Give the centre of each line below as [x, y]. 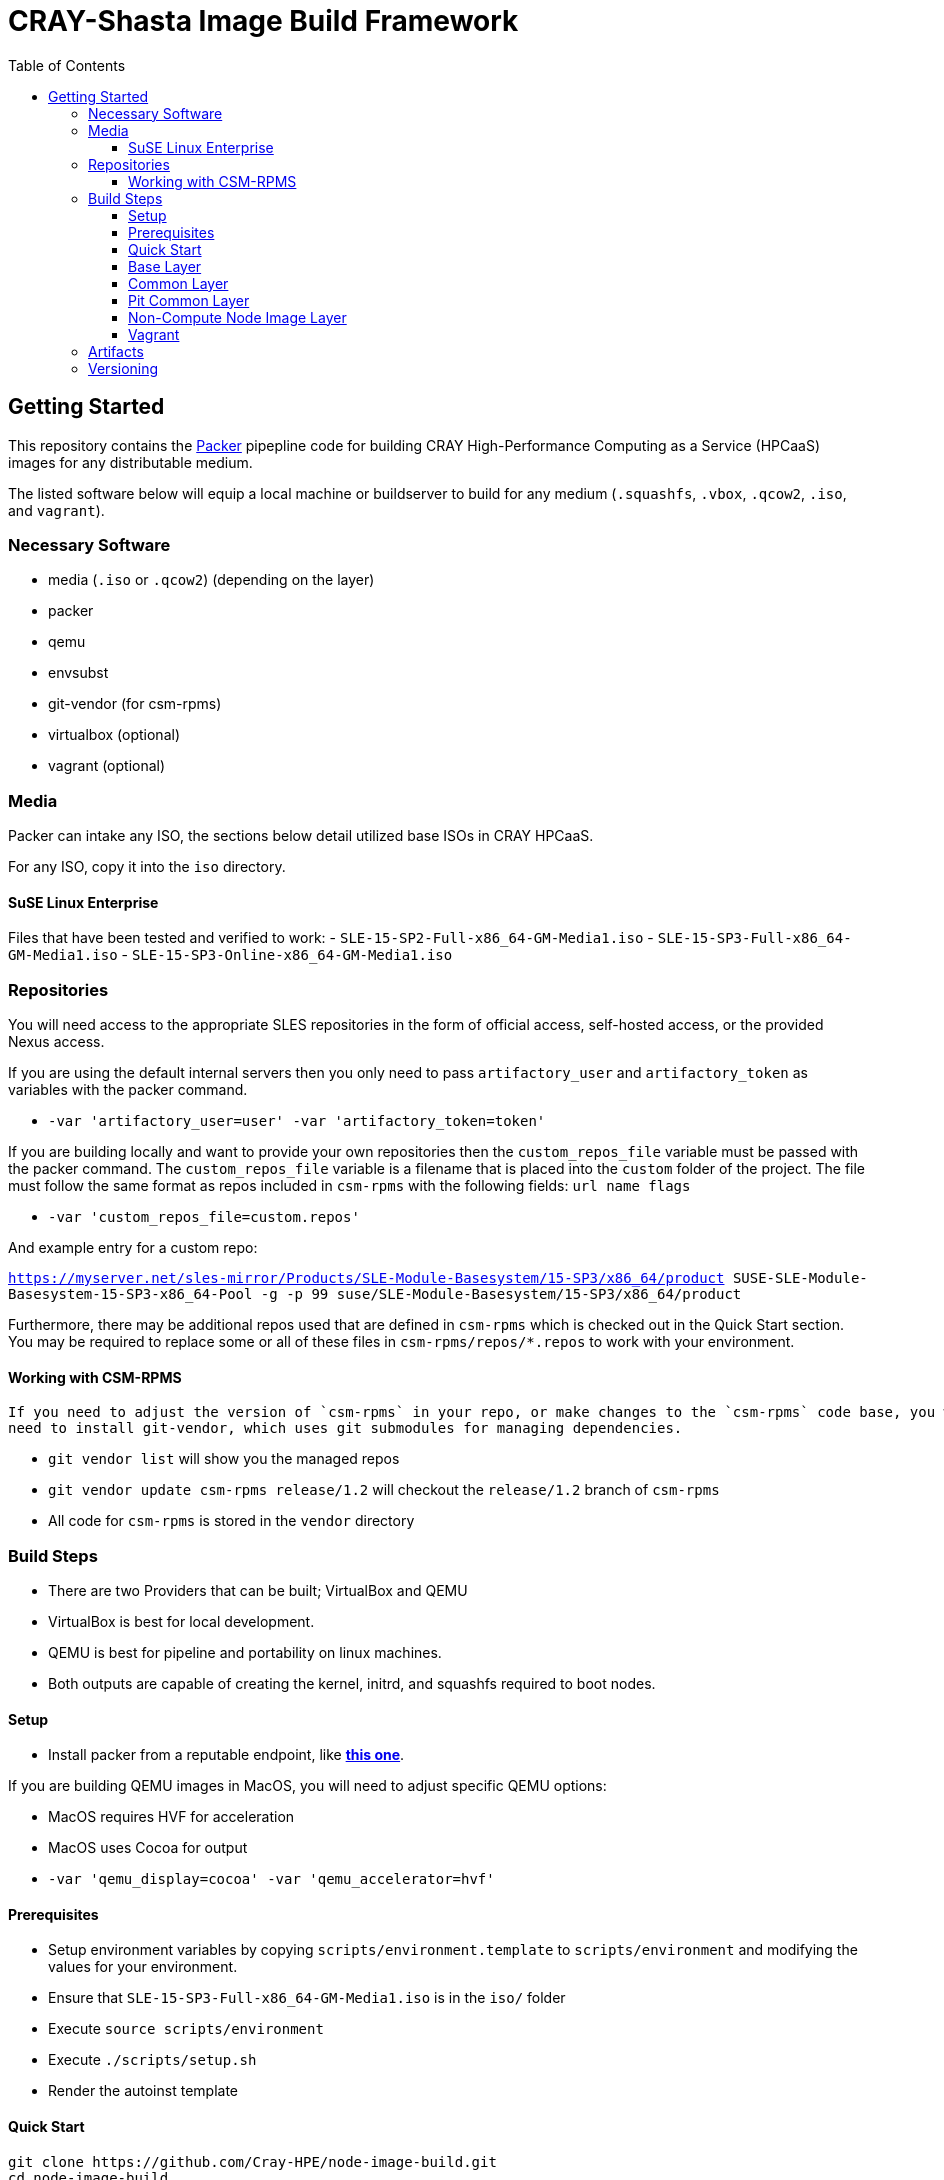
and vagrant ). [56, 510]
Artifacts [116, 351]
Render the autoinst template [143, 2091]
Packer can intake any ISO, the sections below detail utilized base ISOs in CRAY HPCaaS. [301, 836]
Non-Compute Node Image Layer [237, 317]
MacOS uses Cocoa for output [148, 1848]
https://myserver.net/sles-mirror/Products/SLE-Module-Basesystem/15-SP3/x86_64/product [366, 1278]
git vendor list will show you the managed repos [224, 1459]
